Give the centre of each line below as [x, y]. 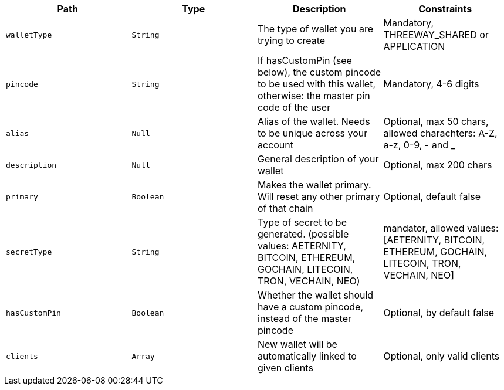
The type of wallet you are [315, 29]
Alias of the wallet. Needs [314, 121]
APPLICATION [414, 46]
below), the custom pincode [319, 72]
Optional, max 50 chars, [436, 121]
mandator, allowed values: [441, 228]
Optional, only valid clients [442, 356]
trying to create [292, 40]
